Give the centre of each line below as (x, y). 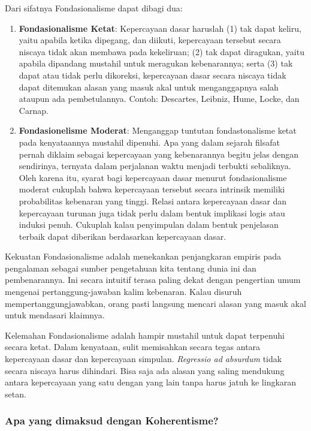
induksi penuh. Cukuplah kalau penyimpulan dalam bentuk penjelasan (149, 224)
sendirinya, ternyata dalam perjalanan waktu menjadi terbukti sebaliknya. (155, 166)
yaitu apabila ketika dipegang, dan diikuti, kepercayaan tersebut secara (150, 40)
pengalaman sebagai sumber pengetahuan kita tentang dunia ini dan (131, 268)
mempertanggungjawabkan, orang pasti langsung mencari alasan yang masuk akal (155, 303)
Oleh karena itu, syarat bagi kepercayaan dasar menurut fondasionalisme (153, 177)
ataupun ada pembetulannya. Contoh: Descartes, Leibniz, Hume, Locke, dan (159, 99)
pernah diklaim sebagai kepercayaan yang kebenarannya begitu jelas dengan (158, 154)
